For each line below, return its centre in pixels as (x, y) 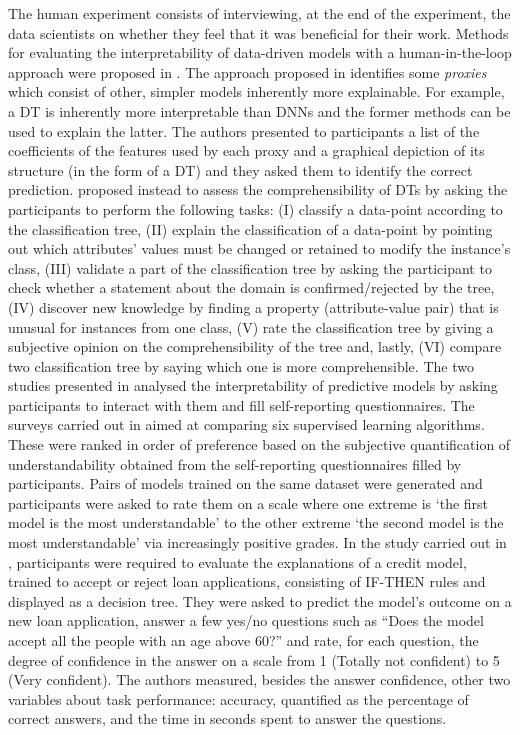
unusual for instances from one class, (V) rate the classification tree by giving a (251, 326)
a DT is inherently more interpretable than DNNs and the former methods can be (259, 110)
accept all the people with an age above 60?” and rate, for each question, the (243, 640)
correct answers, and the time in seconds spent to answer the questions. (227, 718)
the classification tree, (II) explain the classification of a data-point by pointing (250, 228)
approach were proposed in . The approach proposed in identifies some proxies (247, 71)
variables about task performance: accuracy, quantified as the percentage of (238, 698)
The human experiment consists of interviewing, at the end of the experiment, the (259, 13)
